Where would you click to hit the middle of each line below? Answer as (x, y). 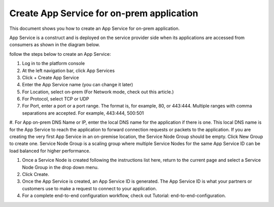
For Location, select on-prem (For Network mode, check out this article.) (98, 92)
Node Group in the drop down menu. (60, 167)
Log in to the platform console (54, 63)
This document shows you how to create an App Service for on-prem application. (95, 28)
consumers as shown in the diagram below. (55, 45)
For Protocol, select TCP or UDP (56, 99)
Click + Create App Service (50, 77)
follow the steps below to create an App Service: (60, 54)
